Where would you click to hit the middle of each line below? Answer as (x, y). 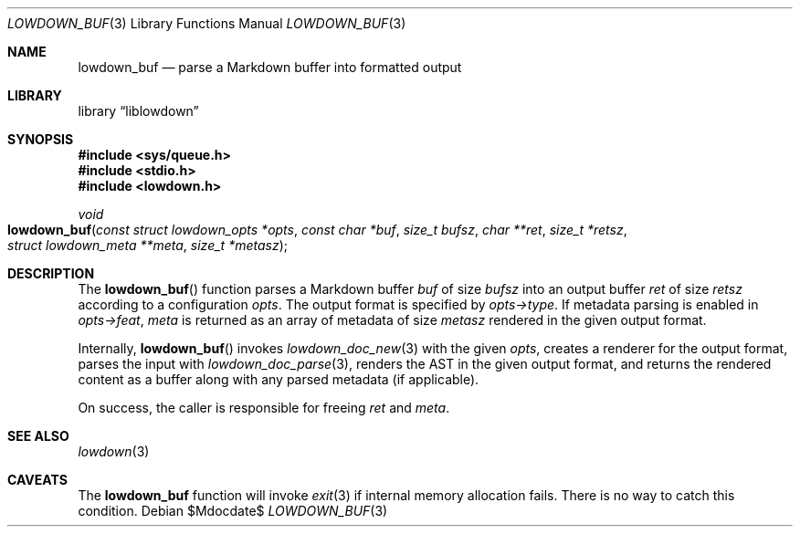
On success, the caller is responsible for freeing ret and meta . (264, 408)
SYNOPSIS (41, 139)
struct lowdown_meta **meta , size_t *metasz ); (147, 245)
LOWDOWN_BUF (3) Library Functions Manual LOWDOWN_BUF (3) (207, 23)
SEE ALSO (38, 436)
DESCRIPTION (51, 273)
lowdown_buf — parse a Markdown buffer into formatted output (270, 67)
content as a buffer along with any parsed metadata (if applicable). (279, 379)
